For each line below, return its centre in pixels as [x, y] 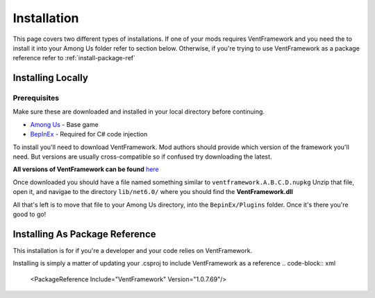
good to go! [30, 214]
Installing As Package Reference [84, 234]
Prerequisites [36, 98]
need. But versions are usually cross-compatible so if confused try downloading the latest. [142, 157]
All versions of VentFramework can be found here [86, 169]
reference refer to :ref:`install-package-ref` [74, 58]
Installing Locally [50, 78]
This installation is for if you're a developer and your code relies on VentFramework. [133, 250]
